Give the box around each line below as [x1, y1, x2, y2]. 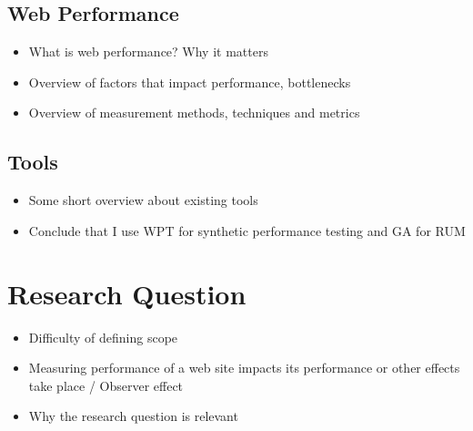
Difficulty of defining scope [28, 327, 178, 346]
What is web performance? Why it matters [28, 42, 268, 61]
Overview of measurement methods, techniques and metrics [28, 103, 360, 122]
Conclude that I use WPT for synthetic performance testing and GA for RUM [28, 221, 466, 240]
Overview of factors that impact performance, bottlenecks [28, 72, 351, 91]
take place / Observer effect [28, 375, 184, 395]
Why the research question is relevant [28, 406, 238, 426]
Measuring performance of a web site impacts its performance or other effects [28, 358, 460, 377]
